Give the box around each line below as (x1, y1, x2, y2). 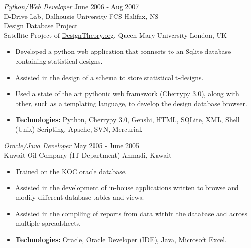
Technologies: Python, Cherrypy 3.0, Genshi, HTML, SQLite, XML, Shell (15, 114, 240, 124)
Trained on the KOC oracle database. (15, 166, 127, 176)
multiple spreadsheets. (15, 218, 81, 228)
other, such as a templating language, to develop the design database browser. (15, 98, 247, 108)
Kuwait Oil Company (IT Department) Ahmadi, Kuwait (4, 150, 172, 160)
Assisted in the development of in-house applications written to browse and (15, 182, 239, 193)
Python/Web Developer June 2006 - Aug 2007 (4, 1, 139, 11)
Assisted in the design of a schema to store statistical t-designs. (15, 72, 204, 82)
